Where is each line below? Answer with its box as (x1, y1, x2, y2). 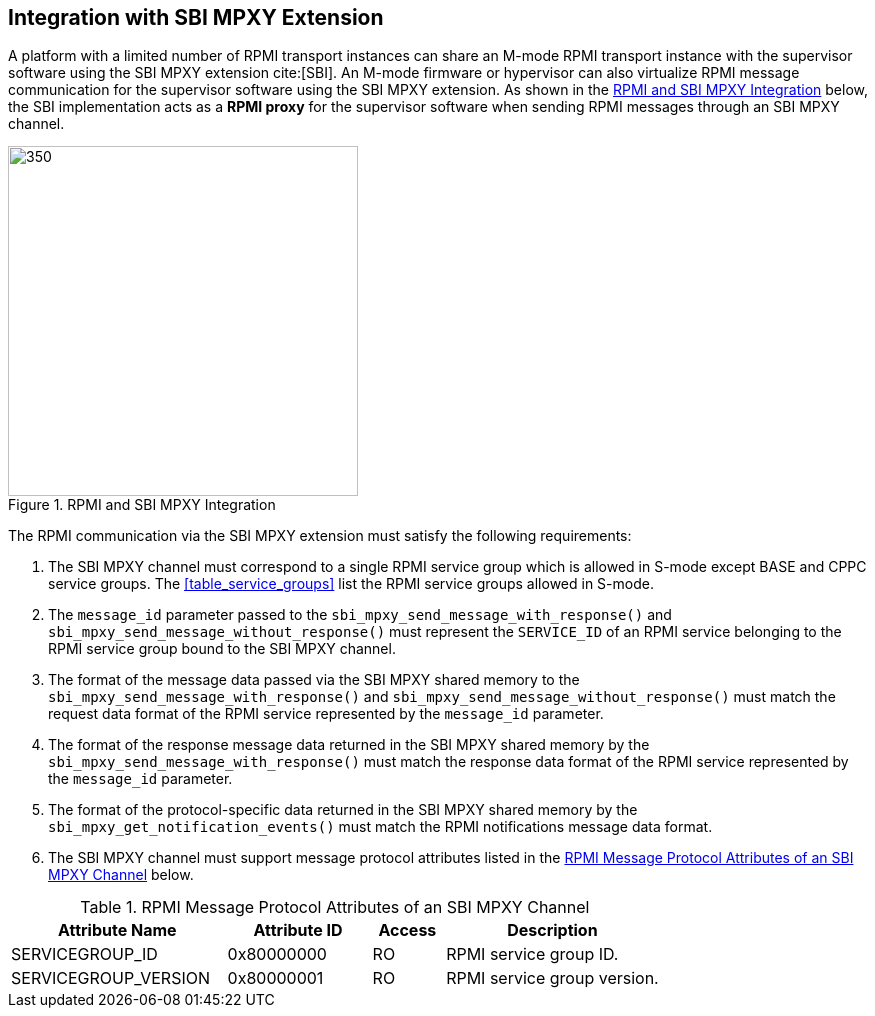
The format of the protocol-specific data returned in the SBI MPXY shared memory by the (48, 801, 638, 819)
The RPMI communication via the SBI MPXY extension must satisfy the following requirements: (8, 527, 632, 545)
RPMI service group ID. (446, 944, 619, 965)
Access (378, 920, 437, 941)
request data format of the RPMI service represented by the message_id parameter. (48, 705, 604, 723)
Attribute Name (57, 920, 177, 941)
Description (507, 920, 598, 941)
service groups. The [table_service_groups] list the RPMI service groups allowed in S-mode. (48, 575, 654, 593)
